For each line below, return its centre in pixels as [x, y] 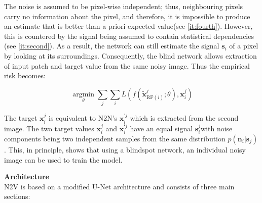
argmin [83, 94]
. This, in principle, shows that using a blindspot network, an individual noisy [125, 149]
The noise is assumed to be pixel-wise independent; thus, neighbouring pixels [124, 6]
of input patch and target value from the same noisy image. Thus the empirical [127, 65]
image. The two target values [49, 128]
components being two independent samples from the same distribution [115, 138]
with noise [217, 128]
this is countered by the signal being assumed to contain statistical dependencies [129, 36]
